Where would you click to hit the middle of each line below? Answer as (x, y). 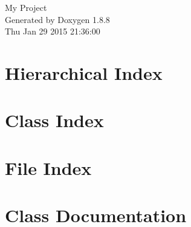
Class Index (54, 120)
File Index (48, 167)
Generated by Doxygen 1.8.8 (57, 19)
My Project (26, 7)
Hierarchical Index (84, 72)
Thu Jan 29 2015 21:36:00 (53, 31)
